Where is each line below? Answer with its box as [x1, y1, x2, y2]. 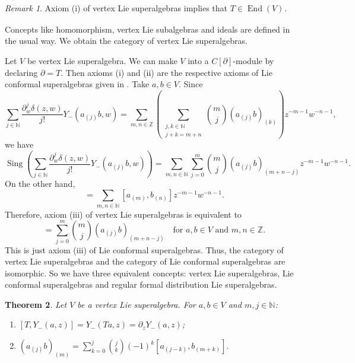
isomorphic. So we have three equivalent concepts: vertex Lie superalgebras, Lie [5, 266, 294, 279]
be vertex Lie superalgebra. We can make [27, 54, 178, 66]
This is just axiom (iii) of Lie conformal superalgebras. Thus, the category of [5, 243, 284, 256]
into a [188, 54, 209, 66]
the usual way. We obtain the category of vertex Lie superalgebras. [5, 34, 248, 47]
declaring [5, 66, 38, 78]
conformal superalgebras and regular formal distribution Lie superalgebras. [5, 278, 277, 291]
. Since [178, 78, 203, 90]
